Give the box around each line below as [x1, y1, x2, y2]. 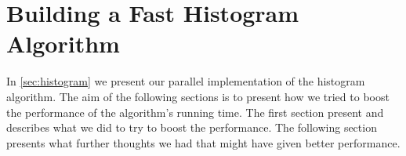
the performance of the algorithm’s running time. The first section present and [6, 103, 384, 120]
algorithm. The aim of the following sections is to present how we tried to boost [6, 88, 390, 104]
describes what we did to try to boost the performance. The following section [6, 119, 377, 136]
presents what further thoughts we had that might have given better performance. [6, 134, 401, 151]
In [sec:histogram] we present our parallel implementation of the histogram [6, 73, 365, 89]
